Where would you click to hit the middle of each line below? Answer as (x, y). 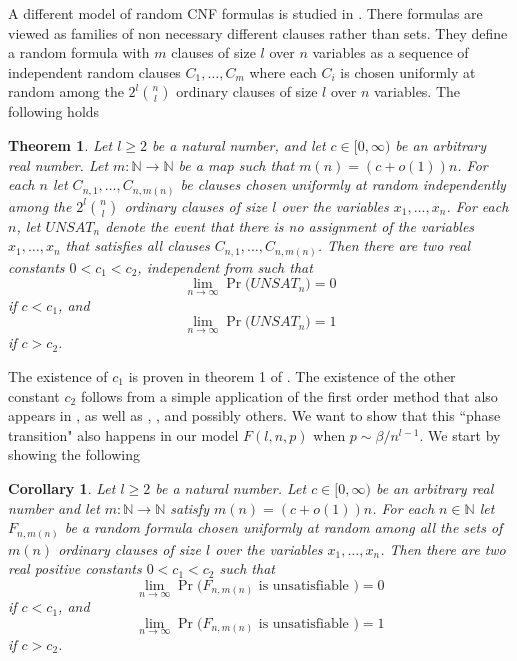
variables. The (417, 91)
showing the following (74, 454)
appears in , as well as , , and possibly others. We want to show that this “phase (254, 415)
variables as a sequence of (390, 52)
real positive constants (75, 568)
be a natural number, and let (239, 144)
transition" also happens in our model (123, 434)
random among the (66, 91)
